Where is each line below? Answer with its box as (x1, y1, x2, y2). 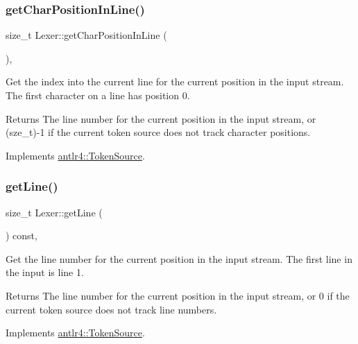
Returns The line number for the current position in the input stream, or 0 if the (6, 288, 350, 302)
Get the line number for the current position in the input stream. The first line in (6, 251, 352, 266)
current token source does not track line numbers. (6, 302, 217, 316)
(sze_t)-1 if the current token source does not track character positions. (6, 125, 311, 139)
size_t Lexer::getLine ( (6, 205, 103, 219)
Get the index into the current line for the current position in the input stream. (6, 74, 344, 89)
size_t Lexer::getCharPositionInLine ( (6, 28, 167, 42)
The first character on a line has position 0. (6, 88, 190, 102)
